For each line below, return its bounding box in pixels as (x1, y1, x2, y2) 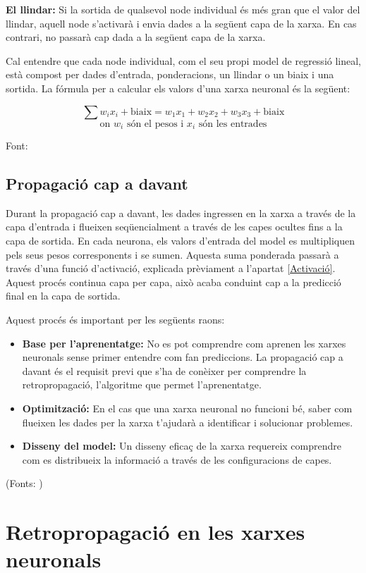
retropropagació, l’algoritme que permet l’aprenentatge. (22, 377, 262, 392)
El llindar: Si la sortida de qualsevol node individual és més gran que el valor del (6, 2, 360, 16)
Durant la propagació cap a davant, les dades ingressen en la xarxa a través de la (6, 205, 356, 220)
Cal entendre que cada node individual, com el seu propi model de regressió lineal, (6, 53, 361, 68)
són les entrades (198, 118, 267, 129)
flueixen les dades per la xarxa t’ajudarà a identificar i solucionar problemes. (22, 414, 353, 429)
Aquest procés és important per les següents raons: (6, 312, 225, 326)
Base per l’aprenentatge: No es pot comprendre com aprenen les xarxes (22, 335, 346, 350)
